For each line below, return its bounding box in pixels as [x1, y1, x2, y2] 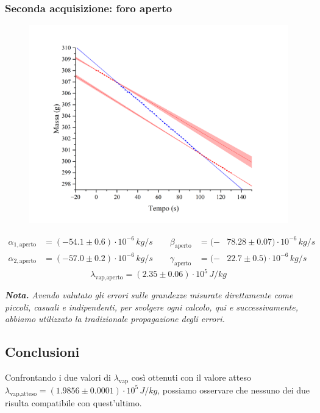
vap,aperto [95, 274, 123, 281]
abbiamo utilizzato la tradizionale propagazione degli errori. [5, 312, 225, 325]
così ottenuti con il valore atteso [131, 370, 251, 383]
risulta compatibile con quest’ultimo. [5, 396, 142, 409]
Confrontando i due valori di [5, 370, 111, 383]
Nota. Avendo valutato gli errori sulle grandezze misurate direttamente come [5, 288, 293, 301]
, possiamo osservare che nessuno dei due [157, 383, 310, 396]
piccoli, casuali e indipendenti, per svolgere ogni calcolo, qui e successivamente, [5, 300, 298, 313]
